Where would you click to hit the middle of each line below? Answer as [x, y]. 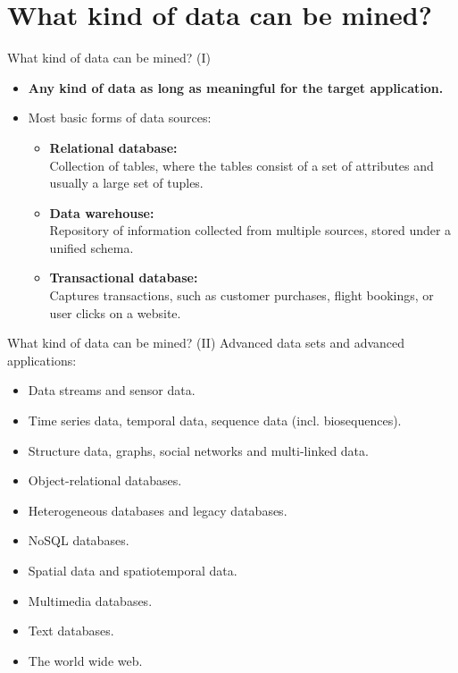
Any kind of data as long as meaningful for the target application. [236, 87]
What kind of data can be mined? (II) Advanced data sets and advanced [206, 343]
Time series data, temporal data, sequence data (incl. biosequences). [215, 421]
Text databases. [71, 631]
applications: [42, 360]
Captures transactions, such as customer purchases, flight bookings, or [241, 295]
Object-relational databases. [105, 480]
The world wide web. [85, 660]
